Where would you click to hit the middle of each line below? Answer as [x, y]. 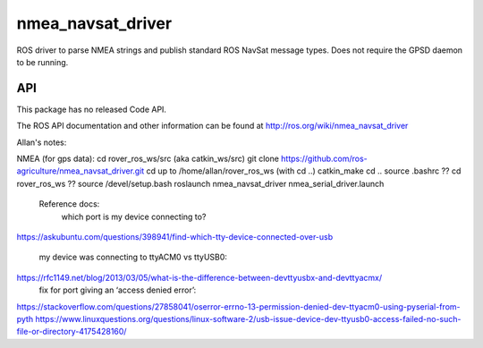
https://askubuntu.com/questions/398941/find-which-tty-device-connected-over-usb [175, 236]
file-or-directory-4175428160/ [72, 332]
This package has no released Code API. [92, 109]
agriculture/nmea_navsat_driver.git [80, 171]
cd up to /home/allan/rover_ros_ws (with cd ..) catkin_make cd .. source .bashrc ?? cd [304, 171]
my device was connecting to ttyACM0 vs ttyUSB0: [133, 257]
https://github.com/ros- [324, 159]
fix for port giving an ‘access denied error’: [118, 290]
